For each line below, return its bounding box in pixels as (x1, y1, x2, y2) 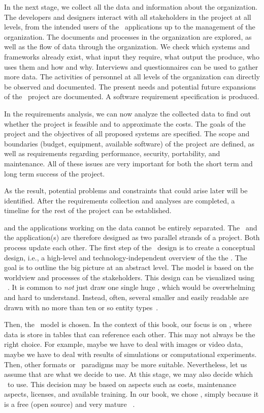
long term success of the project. (4, 168, 105, 179)
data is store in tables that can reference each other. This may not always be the (4, 329, 255, 339)
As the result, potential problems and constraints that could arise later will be (4, 185, 248, 196)
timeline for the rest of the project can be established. (4, 205, 172, 216)
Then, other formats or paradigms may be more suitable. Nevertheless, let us (4, 359, 247, 369)
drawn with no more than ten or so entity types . (4, 302, 158, 312)
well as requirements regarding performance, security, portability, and (4, 148, 220, 159)
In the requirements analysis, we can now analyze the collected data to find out (4, 108, 251, 119)
